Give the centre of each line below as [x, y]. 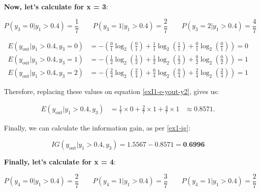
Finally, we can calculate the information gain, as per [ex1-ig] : [97, 128]
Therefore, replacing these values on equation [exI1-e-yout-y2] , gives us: [112, 91]
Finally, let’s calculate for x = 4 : [60, 161]
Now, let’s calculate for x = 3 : [56, 6]
